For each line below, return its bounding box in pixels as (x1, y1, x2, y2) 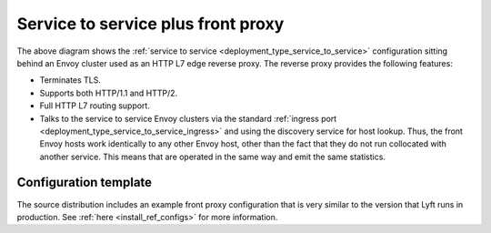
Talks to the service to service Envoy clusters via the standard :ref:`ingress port (39, 113, 337, 124)
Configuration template (16, 175, 153, 190)
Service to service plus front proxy (16, 14, 285, 34)
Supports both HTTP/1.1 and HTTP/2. (39, 87, 178, 98)
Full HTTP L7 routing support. (39, 100, 150, 111)
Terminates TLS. (39, 75, 102, 86)
